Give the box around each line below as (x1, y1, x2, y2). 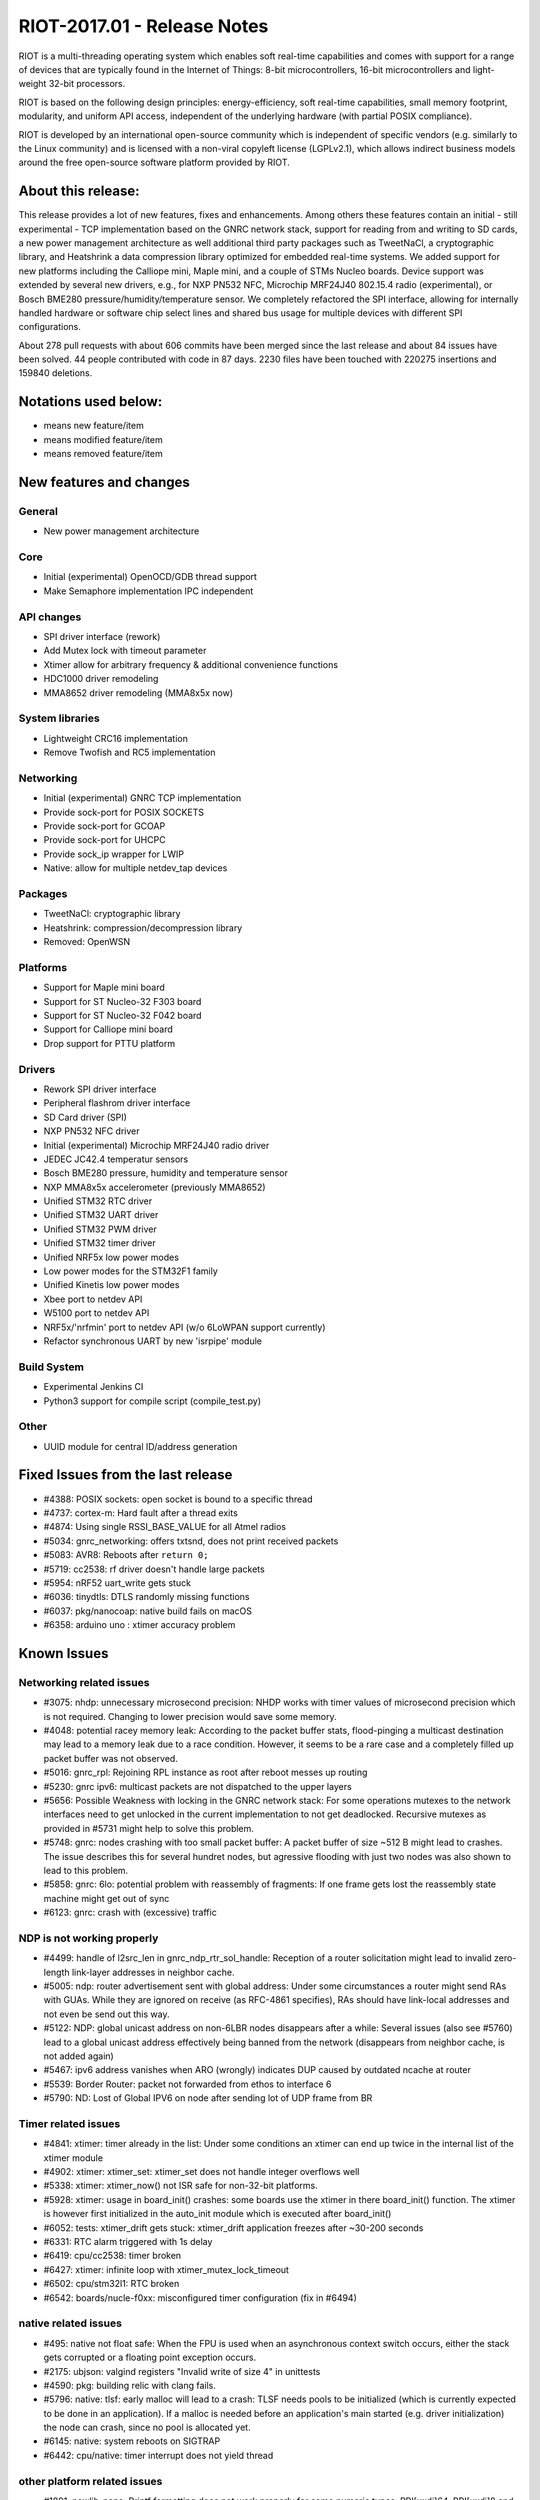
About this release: (18, 183, 140, 200)
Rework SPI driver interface (43, 1083, 157, 1095)
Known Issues (18, 1645, 109, 1662)
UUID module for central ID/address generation (43, 1440, 238, 1452)
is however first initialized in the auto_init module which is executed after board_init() (43, 2208, 392, 2220)
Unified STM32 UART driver (43, 1209, 159, 1221)
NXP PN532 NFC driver (43, 1125, 140, 1137)
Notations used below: (18, 393, 163, 410)
